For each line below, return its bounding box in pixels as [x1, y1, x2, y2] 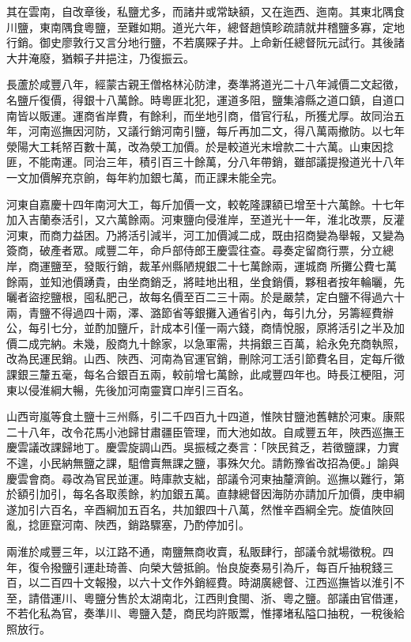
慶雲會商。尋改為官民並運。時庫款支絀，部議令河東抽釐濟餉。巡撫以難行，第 [6, 470, 405, 486]
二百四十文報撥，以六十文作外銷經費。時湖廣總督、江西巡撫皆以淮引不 [39, 574, 405, 591]
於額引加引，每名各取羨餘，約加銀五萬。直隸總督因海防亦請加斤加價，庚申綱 [6, 485, 405, 502]
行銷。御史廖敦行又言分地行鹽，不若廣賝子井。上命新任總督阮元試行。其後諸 [6, 34, 405, 51]
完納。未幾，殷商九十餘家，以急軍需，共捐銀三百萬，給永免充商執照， [39, 334, 405, 351]
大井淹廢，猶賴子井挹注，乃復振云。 [6, 49, 194, 66]
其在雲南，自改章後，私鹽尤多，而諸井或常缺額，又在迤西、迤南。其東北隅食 [6, 3, 405, 19]
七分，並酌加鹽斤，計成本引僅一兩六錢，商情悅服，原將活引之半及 [50, 319, 394, 336]
